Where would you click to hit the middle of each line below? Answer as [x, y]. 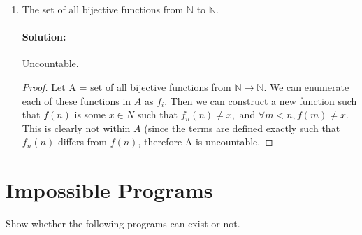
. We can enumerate [306, 86]
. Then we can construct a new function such [261, 100]
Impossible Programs [109, 190]
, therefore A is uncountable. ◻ [205, 142]
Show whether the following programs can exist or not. [123, 223]
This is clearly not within [76, 128]
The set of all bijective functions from [103, 9]
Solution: [44, 37]
